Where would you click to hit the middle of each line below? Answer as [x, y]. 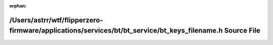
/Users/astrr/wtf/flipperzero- [56, 20]
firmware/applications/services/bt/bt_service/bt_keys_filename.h [116, 31]
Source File [242, 31]
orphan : [18, 6]
